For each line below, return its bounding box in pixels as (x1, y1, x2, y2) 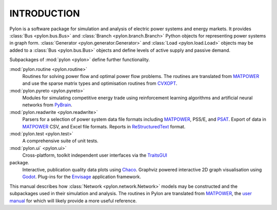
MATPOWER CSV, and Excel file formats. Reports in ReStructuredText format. (22, 123, 186, 129)
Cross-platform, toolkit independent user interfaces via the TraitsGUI (22, 152, 168, 159)
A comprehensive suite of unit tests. (22, 138, 98, 144)
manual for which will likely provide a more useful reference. (9, 198, 137, 204)
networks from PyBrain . (22, 102, 73, 108)
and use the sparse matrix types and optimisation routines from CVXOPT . (22, 80, 177, 87)
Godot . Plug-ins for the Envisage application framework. (22, 174, 141, 180)
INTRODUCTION (9, 8, 80, 19)
